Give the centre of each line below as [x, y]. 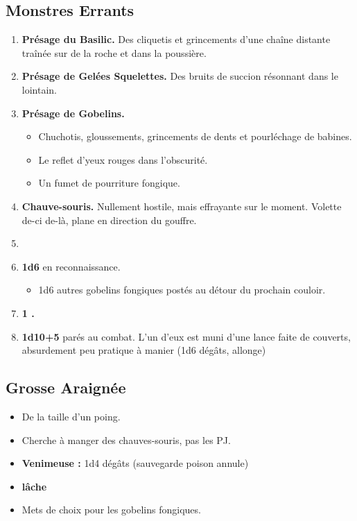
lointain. [39, 89]
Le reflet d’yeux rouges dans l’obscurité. [123, 159]
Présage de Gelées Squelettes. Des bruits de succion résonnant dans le [180, 76]
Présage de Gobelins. [73, 113]
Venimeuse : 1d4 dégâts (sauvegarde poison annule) [135, 463]
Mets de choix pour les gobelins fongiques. [111, 510]
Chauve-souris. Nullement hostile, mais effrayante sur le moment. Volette [182, 206]
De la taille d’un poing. [71, 416]
